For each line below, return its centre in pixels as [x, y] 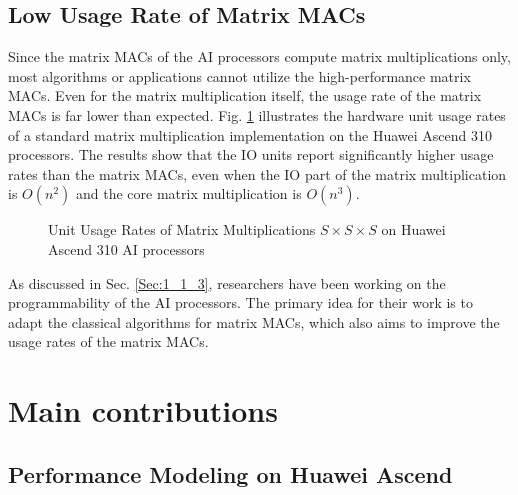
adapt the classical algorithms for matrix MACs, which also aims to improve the [254, 321]
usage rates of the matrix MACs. [108, 341]
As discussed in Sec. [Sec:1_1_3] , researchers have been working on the [227, 282]
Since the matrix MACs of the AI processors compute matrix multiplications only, [259, 56]
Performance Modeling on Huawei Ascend [230, 473]
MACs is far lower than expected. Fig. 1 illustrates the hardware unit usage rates [257, 114]
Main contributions [143, 410]
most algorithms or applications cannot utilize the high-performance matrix [239, 75]
